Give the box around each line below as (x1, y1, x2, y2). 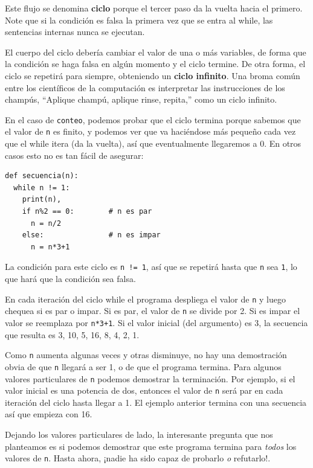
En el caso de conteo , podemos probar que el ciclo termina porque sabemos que (5, 113, 301, 126)
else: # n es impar (22, 231, 161, 240)
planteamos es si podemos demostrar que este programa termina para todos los (5, 440, 297, 452)
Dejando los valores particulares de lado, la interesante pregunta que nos (5, 428, 273, 441)
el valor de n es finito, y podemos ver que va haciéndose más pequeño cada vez (5, 125, 296, 138)
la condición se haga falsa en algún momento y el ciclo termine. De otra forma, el (5, 57, 306, 70)
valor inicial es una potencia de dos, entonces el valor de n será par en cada (5, 384, 283, 397)
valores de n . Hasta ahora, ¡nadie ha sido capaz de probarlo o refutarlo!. (5, 452, 271, 464)
